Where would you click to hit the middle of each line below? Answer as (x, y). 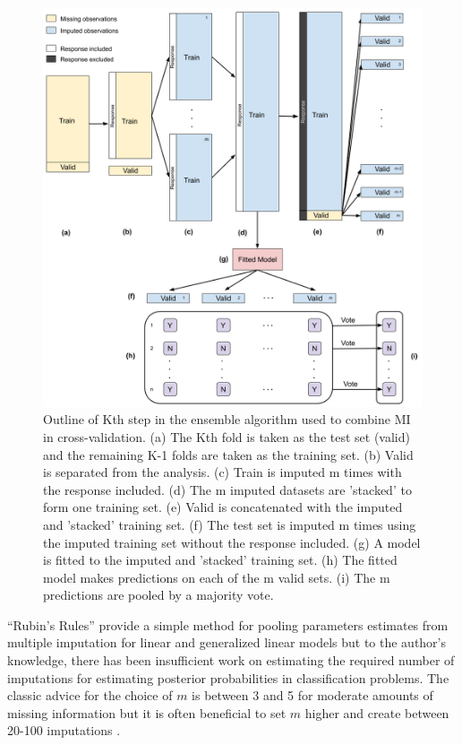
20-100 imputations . (64, 730)
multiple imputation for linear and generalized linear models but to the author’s (227, 642)
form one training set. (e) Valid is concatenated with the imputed (223, 507)
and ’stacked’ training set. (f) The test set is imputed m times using (230, 524)
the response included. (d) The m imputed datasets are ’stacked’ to (227, 489)
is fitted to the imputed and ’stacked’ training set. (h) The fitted (220, 560)
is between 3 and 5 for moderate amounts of (312, 695)
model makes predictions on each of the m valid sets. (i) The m (217, 577)
